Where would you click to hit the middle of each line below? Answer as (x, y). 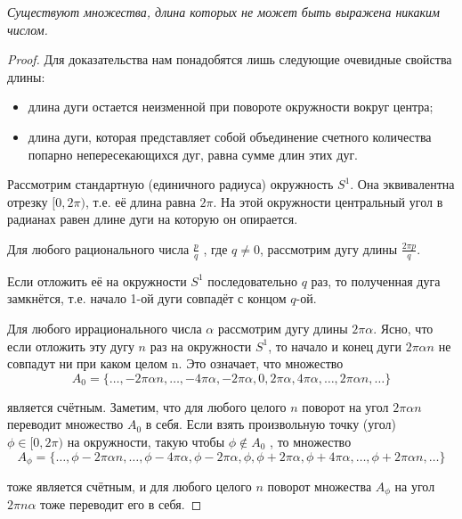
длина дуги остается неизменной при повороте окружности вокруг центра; (231, 107)
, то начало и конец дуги (335, 346)
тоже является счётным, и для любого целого (130, 486)
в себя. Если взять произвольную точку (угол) (271, 424)
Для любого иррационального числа (105, 328)
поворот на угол (345, 406)
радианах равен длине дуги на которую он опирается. (153, 219)
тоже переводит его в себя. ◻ (121, 504)
